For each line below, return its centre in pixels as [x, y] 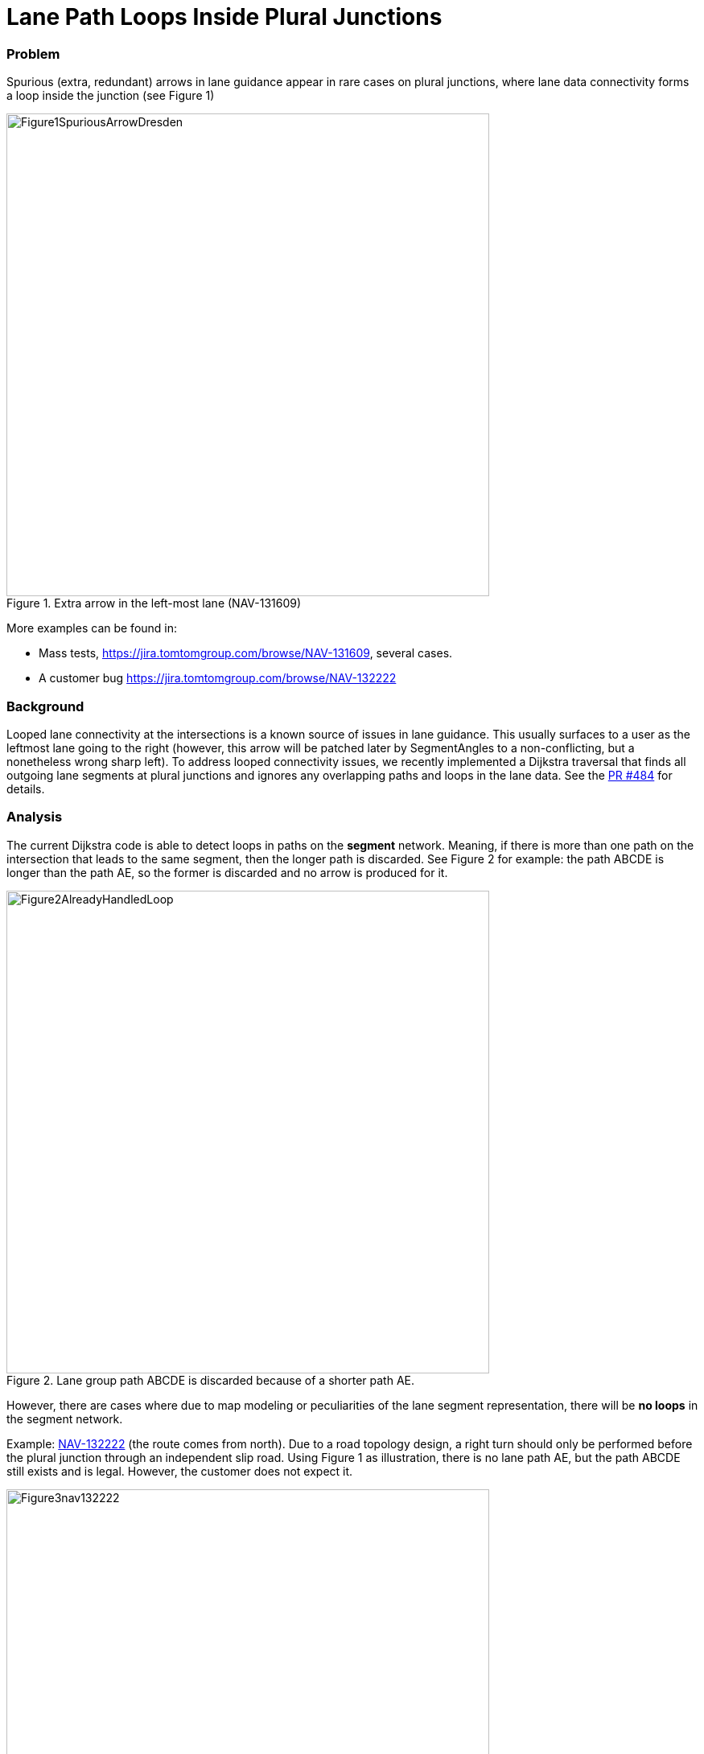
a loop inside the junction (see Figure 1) [111, 96]
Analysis [35, 817]
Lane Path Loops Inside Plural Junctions [224, 17]
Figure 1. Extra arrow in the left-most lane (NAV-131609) [154, 603]
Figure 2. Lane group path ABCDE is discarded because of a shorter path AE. [210, 1380]
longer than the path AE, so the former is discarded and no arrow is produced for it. [227, 872]
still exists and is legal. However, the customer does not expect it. [180, 1471]
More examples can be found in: [92, 628]
